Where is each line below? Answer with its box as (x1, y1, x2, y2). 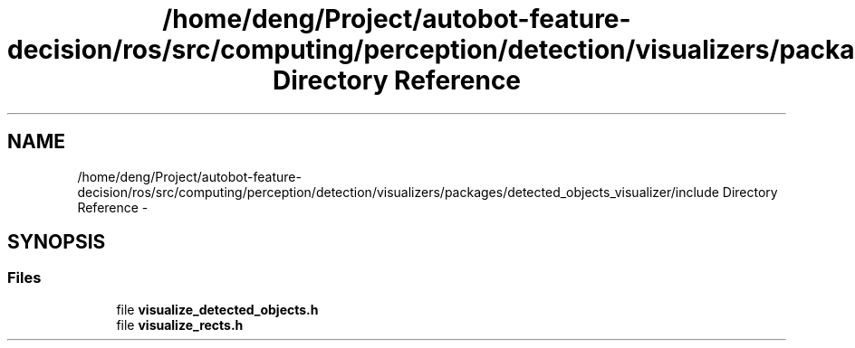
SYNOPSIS (7, 230, 106, 254)
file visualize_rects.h (116, 316, 244, 333)
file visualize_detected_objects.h (116, 301, 319, 317)
